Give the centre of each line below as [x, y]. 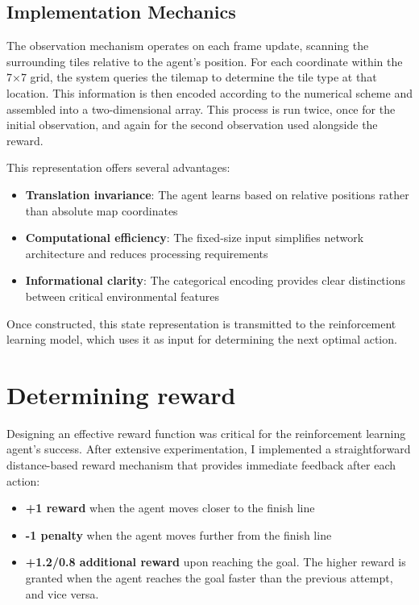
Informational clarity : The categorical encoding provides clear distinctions [215, 280]
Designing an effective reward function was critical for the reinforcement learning [206, 433]
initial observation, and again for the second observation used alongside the [192, 125]
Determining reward [121, 394]
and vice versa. [62, 593]
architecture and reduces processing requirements [147, 253]
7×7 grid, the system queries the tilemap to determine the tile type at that [192, 77]
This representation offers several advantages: [118, 167]
